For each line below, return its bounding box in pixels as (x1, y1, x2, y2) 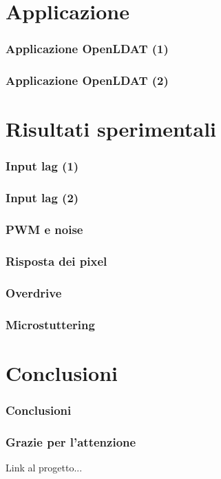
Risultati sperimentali (6, 115, 217, 143)
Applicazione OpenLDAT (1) (6, 40, 169, 57)
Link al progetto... (6, 460, 83, 474)
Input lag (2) (6, 189, 79, 206)
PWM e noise (6, 221, 83, 238)
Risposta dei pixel (6, 252, 107, 269)
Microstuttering (6, 315, 95, 333)
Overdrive (6, 284, 62, 301)
